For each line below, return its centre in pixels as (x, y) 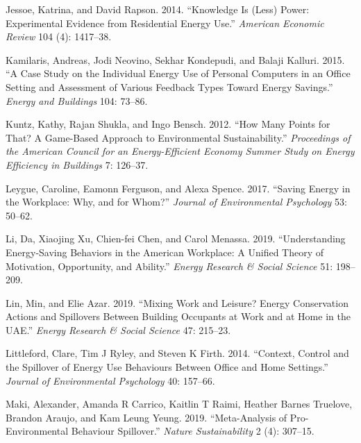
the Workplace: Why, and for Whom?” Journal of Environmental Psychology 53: (176, 202)
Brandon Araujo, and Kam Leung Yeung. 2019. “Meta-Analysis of (146, 417)
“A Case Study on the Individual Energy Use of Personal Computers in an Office (178, 73)
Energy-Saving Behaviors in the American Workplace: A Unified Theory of (165, 252)
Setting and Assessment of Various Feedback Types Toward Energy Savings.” (169, 86)
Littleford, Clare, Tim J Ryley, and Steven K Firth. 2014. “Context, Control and (177, 353)
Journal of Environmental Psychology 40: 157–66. (110, 380)
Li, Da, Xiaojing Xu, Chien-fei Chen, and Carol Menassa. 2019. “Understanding (176, 239)
